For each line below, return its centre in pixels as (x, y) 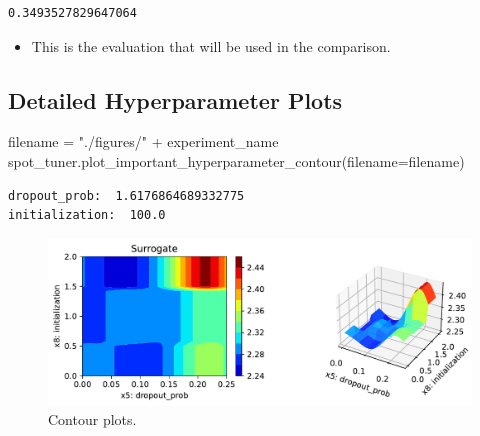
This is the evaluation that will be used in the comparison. (211, 45)
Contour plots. (92, 419)
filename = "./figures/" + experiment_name (143, 141)
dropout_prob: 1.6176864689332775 (126, 195)
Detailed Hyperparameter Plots (175, 99)
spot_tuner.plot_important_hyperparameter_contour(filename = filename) (236, 160)
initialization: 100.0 (87, 215)
